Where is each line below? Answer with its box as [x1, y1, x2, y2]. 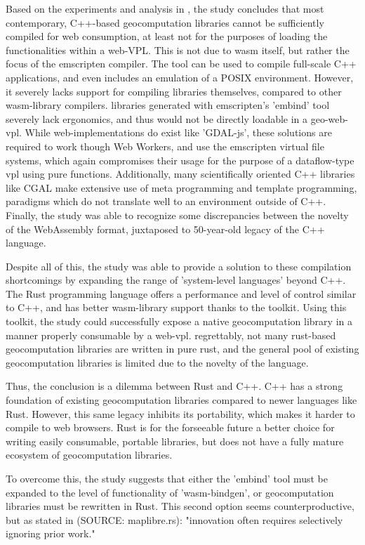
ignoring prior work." [6, 526, 95, 541]
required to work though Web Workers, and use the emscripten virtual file [6, 138, 324, 153]
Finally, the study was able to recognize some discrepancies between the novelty [6, 207, 349, 222]
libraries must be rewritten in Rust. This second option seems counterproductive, [6, 499, 354, 513]
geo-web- [310, 111, 348, 126]
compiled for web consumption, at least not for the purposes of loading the [6, 29, 328, 44]
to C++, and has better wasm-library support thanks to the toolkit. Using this [6, 300, 347, 315]
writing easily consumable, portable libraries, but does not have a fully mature [6, 433, 344, 448]
